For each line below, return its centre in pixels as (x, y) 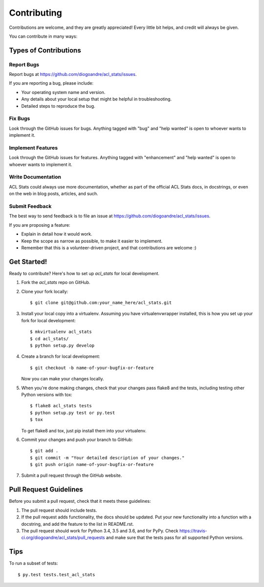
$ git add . (44, 451)
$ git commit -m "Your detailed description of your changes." (107, 458)
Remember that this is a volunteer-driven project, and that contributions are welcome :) (109, 248)
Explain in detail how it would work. (57, 234)
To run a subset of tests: (33, 564)
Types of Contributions (45, 50)
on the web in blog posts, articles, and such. (54, 194)
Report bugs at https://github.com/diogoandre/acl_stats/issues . (73, 74)
